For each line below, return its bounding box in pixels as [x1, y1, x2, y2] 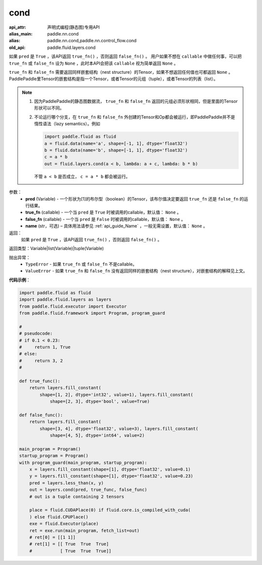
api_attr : [9, 24, 27, 30]
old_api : [9, 44, 26, 50]
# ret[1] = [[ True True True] [29, 541, 109, 547]
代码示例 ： [9, 277, 31, 282]
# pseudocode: [19, 331, 53, 336]
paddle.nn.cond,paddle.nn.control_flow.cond [47, 38, 137, 44]
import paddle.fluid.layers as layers [19, 297, 112, 302]
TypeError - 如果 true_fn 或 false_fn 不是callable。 [25, 261, 137, 267]
